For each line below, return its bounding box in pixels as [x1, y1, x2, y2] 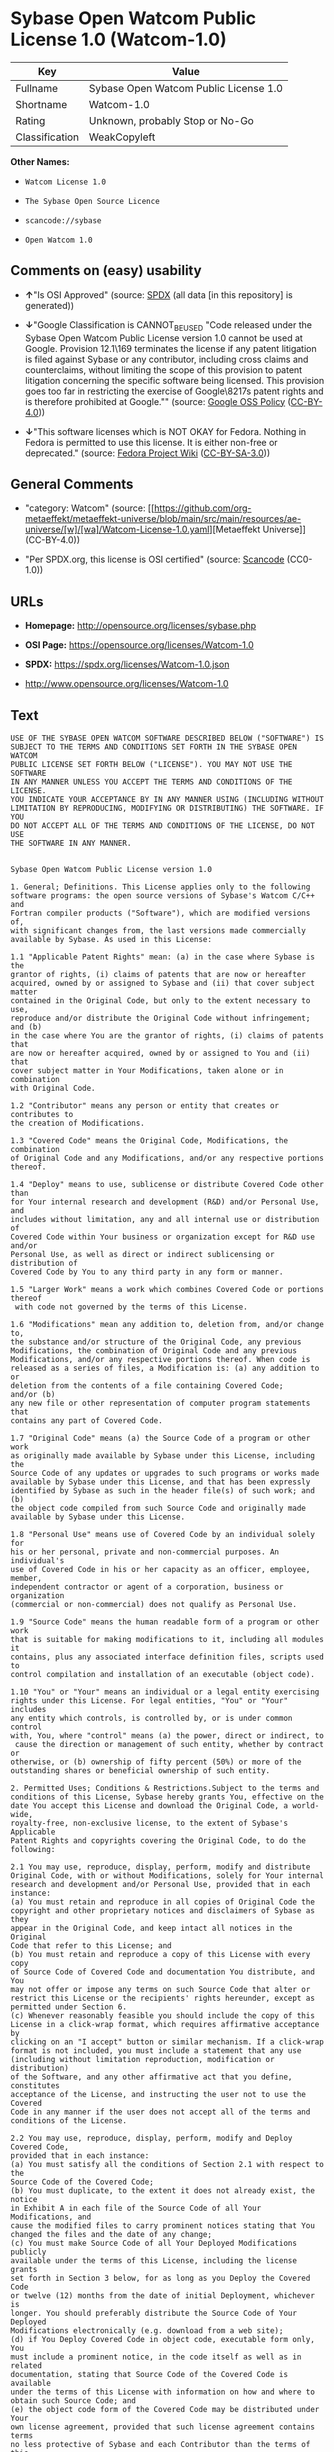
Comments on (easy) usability [10, 262, 202, 279]
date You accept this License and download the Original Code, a [10, 1800, 288, 1811]
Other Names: [10, 155, 70, 167]
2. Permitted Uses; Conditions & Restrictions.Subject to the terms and [10, 1783, 320, 1793]
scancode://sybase [24, 215, 102, 226]
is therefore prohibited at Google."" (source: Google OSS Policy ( [24, 395, 292, 407]
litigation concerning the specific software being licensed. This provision [24, 374, 325, 386]
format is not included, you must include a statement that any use [10, 2045, 302, 2056]
